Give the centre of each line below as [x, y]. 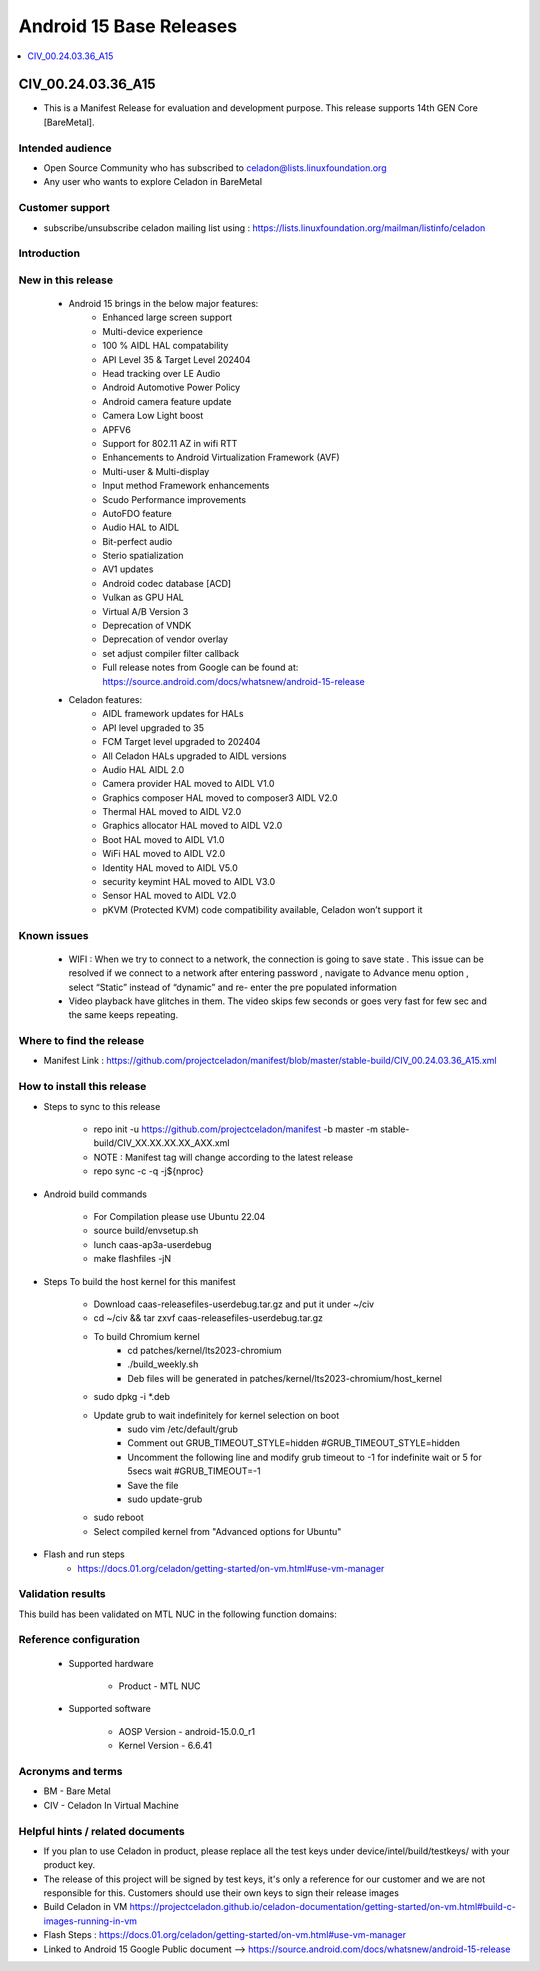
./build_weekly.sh [163, 1364]
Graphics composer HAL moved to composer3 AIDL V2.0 [220, 797]
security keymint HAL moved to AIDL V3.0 [189, 882]
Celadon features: [105, 699]
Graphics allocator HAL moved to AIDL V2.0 [192, 826]
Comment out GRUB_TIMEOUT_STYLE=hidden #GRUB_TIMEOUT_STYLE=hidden [293, 1443]
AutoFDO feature [137, 513]
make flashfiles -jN [132, 1259]
